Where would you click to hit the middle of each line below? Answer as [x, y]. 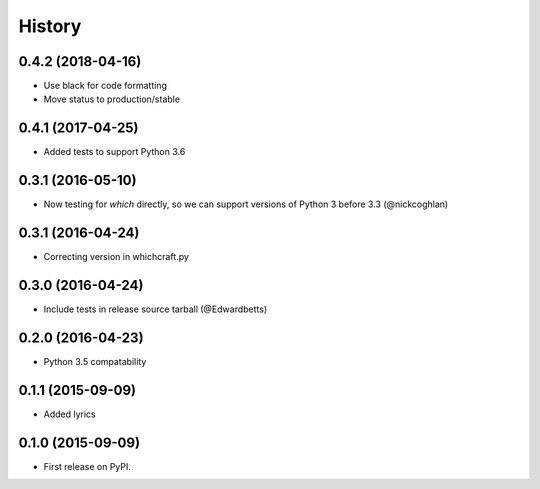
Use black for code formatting [105, 86]
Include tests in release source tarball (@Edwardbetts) [155, 309]
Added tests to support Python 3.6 [114, 152]
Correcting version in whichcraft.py [116, 257]
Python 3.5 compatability [95, 361]
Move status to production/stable [111, 99]
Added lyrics [69, 414]
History [50, 26]
